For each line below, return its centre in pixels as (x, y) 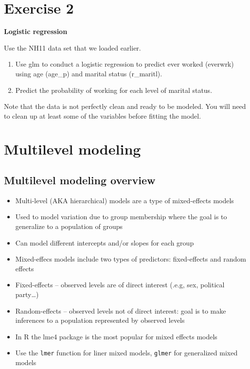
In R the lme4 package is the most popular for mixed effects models (116, 336)
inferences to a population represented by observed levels (100, 320)
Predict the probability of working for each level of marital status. (114, 90)
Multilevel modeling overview (80, 180)
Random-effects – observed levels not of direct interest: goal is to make (121, 310)
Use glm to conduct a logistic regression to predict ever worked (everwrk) (125, 64)
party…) (27, 294)
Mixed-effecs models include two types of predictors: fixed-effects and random (131, 259)
